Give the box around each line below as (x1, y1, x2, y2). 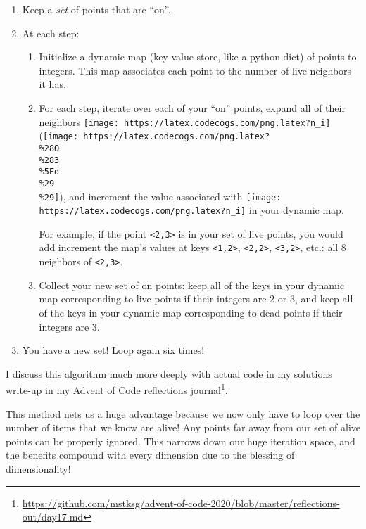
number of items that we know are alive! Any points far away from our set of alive (6, 420, 360, 435)
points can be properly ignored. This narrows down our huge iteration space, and (6, 433, 355, 448)
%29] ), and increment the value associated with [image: (39, 189, 282, 203)
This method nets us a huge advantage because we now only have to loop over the (6, 406, 360, 421)
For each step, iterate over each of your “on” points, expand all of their (39, 100, 346, 115)
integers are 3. (39, 319, 100, 333)
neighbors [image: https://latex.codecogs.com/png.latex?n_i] (39, 114, 331, 129)
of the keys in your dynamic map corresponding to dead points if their (39, 305, 343, 319)
